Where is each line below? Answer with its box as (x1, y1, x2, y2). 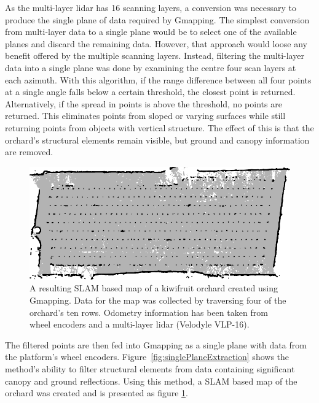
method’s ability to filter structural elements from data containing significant (5, 362, 295, 375)
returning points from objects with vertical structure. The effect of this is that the (5, 121, 314, 134)
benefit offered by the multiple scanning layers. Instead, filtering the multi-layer (5, 49, 304, 62)
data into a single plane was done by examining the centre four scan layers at (5, 61, 296, 74)
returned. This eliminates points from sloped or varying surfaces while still (5, 109, 286, 122)
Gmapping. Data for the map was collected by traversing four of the (30, 294, 286, 306)
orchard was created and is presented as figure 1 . (5, 386, 188, 399)
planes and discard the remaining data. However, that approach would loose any (5, 37, 307, 50)
